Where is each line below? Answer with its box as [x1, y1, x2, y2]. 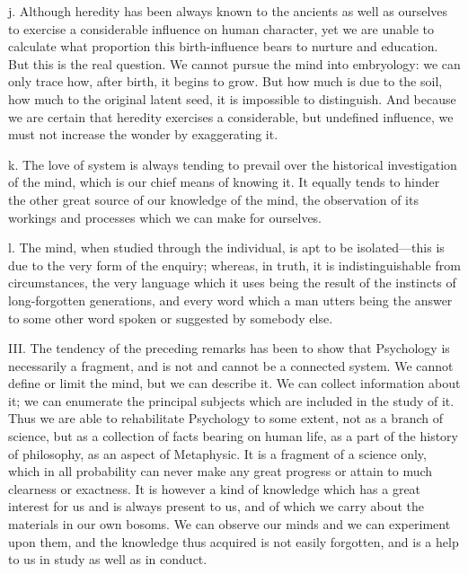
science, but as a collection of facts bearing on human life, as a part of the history [8, 427, 458, 446]
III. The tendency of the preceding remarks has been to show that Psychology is [8, 339, 450, 358]
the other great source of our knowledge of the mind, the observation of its [8, 190, 419, 208]
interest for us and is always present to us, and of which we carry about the [8, 497, 425, 516]
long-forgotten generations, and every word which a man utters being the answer [8, 290, 453, 309]
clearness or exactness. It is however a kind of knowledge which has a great [8, 479, 421, 498]
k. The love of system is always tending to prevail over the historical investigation [8, 155, 457, 173]
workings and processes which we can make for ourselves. [8, 208, 322, 226]
